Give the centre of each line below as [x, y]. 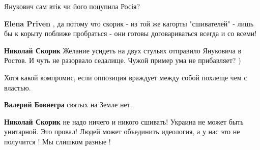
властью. [18, 87]
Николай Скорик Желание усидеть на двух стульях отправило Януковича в [123, 50]
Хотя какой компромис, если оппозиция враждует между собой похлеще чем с [126, 77]
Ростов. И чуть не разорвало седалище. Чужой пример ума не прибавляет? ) [123, 60]
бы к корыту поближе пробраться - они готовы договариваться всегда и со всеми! [131, 33]
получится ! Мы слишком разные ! [57, 141]
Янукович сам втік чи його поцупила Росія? [72, 6]
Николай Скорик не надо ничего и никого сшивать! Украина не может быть [124, 121]
